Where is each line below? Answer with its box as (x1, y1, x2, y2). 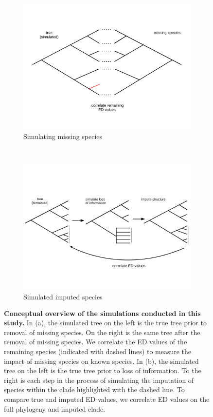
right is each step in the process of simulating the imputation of (4, 375, 194, 385)
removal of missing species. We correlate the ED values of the (4, 337, 187, 347)
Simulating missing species (23, 131, 103, 141)
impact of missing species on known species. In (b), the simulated (4, 356, 199, 366)
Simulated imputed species (23, 292, 103, 302)
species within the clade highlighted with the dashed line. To (4, 384, 185, 395)
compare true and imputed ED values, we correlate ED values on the (4, 394, 210, 404)
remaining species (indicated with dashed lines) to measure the (4, 346, 192, 356)
